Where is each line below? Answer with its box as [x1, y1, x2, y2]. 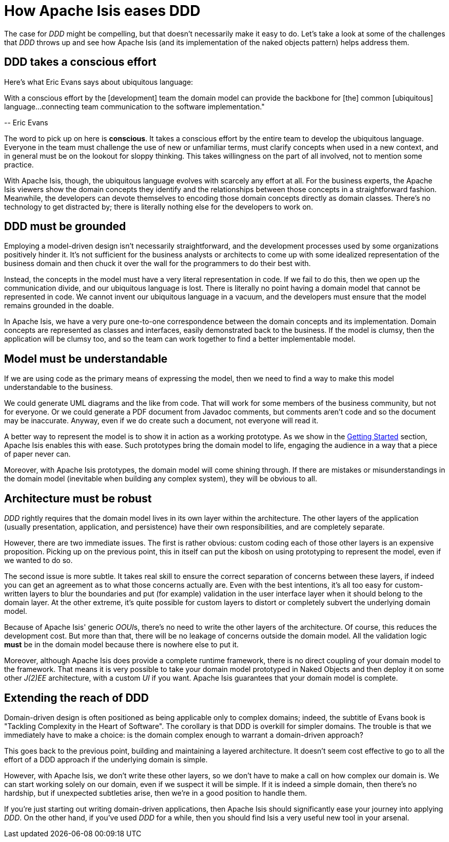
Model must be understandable [4, 352, 168, 365]
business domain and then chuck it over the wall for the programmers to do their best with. [4, 259, 311, 268]
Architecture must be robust [4, 492, 152, 505]
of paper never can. [4, 450, 71, 459]
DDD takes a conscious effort [4, 55, 157, 69]
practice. [4, 160, 34, 169]
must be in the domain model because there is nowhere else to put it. [4, 640, 239, 649]
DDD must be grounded [4, 220, 126, 233]
